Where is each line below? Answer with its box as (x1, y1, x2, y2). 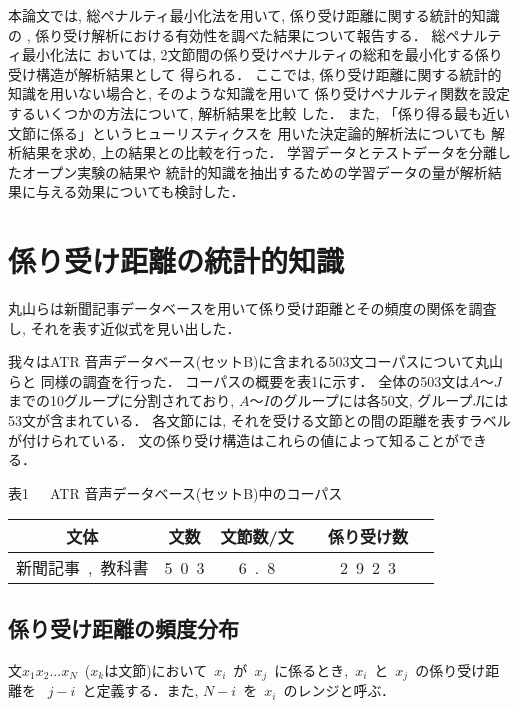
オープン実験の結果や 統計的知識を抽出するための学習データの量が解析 (21, 161, 488, 182)
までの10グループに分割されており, (8, 390, 235, 411)
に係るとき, (274, 659, 349, 680)
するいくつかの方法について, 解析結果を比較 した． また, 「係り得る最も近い (8, 102, 511, 123)
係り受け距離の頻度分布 (8, 612, 239, 643)
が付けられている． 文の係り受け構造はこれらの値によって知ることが (8, 429, 460, 450)
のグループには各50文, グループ (269, 390, 473, 411)
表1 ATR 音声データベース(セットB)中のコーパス (8, 482, 343, 503)
